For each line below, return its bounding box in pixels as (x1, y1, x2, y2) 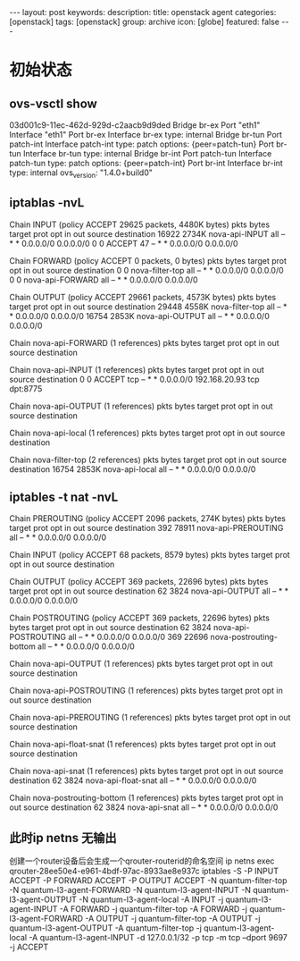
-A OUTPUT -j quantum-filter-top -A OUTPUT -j (84, 914, 261, 924)
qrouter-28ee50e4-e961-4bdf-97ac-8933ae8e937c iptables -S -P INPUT (9, 865, 279, 877)
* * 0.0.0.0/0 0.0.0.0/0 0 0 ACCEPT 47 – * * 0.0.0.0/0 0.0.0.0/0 (9, 238, 238, 249)
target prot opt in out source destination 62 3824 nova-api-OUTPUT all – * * (9, 586, 289, 596)
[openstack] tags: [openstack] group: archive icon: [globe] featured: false (9, 16, 279, 27)
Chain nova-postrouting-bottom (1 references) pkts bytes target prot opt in (9, 793, 284, 804)
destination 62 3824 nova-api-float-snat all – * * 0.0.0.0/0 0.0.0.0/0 (9, 775, 257, 786)
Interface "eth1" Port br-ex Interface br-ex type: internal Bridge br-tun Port (9, 130, 283, 139)
